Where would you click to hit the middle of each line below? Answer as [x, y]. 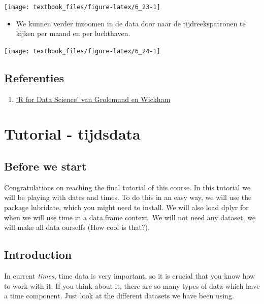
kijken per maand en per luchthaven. [73, 33]
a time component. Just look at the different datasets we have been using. [119, 296]
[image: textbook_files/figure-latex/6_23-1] [82, 7]
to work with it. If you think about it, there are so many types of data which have [132, 285]
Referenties [34, 77]
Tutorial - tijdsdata [72, 134]
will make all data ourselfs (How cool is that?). [77, 227]
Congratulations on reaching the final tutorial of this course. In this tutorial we [127, 187]
